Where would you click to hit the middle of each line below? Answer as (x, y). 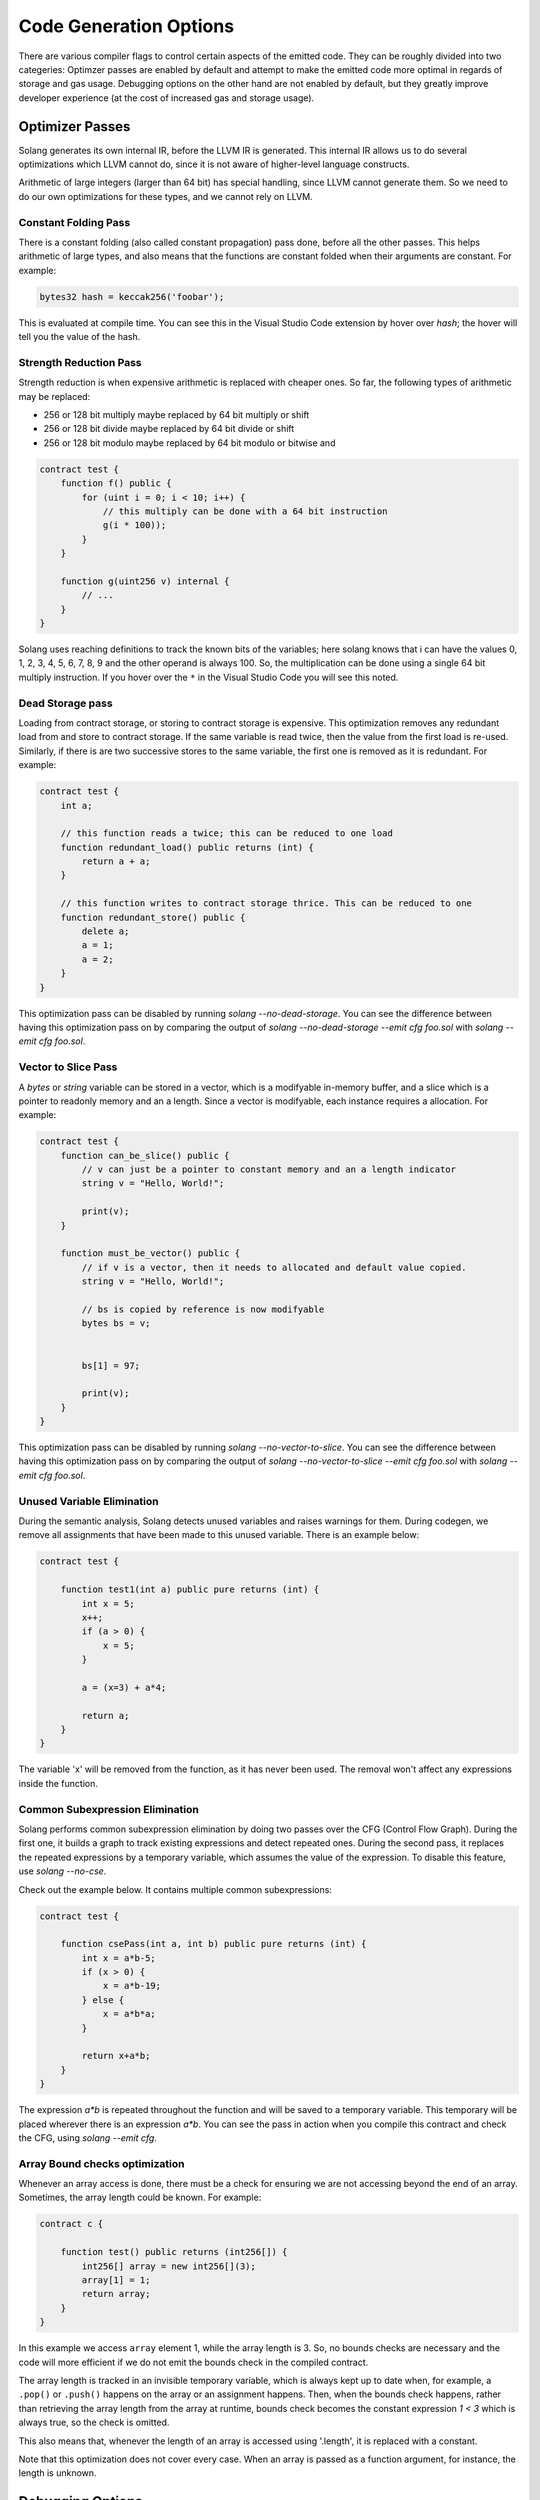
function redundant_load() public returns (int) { (187, 847)
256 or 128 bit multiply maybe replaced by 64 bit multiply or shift (176, 414)
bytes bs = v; (116, 1323)
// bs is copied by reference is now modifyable (203, 1309)
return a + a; (116, 861)
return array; (116, 2294)
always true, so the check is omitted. (94, 2422)
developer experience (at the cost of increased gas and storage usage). (166, 97)
